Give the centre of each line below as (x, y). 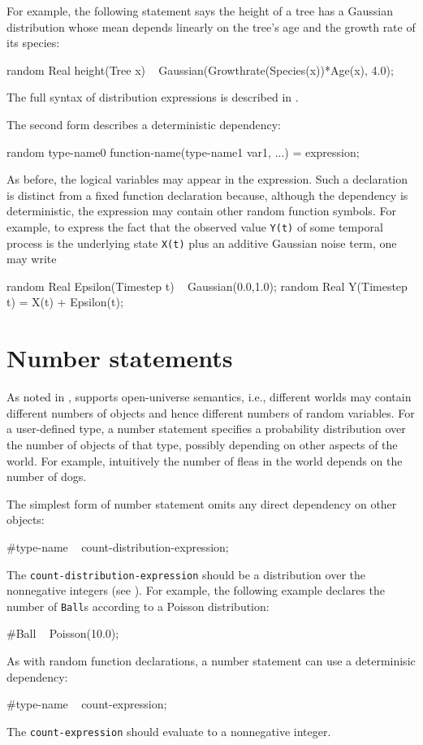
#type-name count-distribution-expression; (118, 546)
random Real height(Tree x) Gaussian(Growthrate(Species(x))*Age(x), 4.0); (200, 69)
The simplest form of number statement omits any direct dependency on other (202, 503)
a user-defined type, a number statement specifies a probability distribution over (206, 429)
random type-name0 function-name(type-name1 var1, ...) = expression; (183, 152)
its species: (33, 43)
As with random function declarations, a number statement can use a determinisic (211, 661)
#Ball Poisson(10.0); (63, 633)
